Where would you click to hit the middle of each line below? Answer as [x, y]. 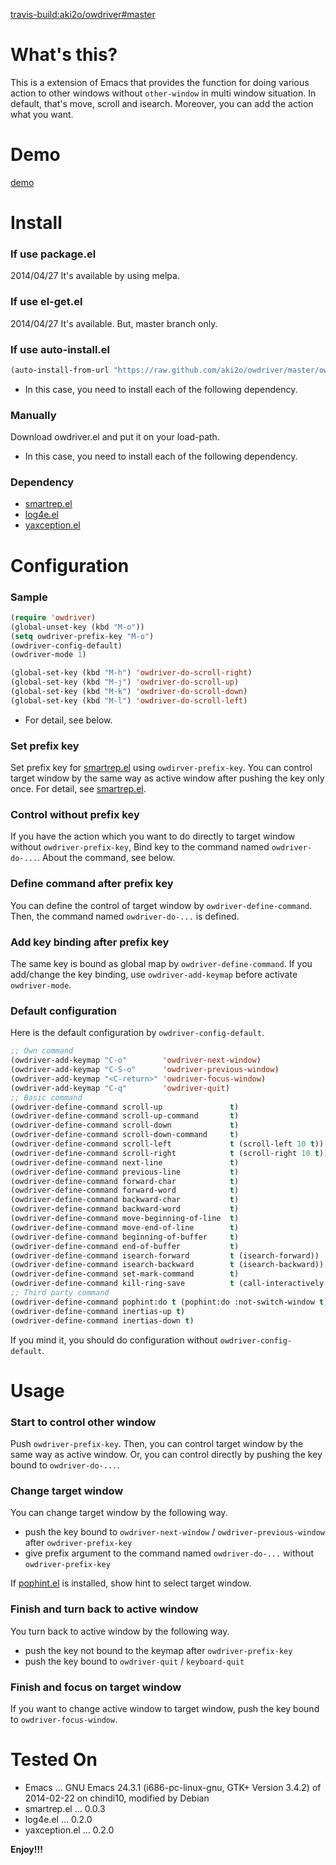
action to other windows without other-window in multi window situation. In [163, 93]
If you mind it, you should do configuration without [114, 1340]
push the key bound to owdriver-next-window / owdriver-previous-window [174, 1532]
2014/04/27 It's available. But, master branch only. [114, 323]
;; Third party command [60, 1293]
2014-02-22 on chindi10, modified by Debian [117, 1798]
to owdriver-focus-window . [64, 1719]
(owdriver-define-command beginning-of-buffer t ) [125, 1237]
